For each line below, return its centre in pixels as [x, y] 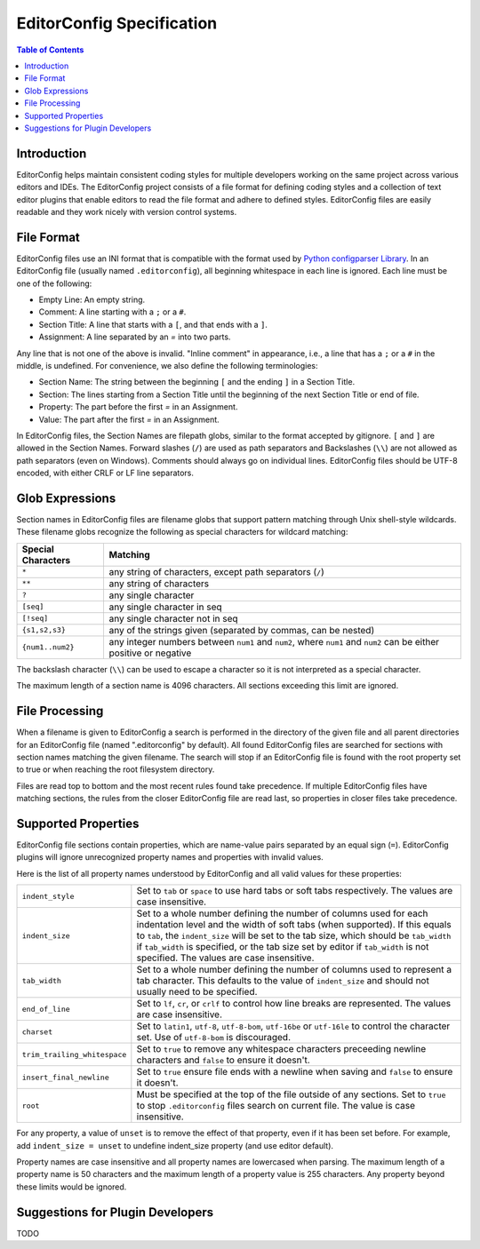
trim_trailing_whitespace [74, 1054]
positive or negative [150, 653]
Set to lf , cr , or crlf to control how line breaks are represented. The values [294, 1004]
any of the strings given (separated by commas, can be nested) [242, 630]
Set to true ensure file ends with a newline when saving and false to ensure [295, 1072]
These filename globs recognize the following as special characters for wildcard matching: [182, 532]
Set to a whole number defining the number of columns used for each [282, 913]
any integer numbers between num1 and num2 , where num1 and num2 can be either [274, 641]
